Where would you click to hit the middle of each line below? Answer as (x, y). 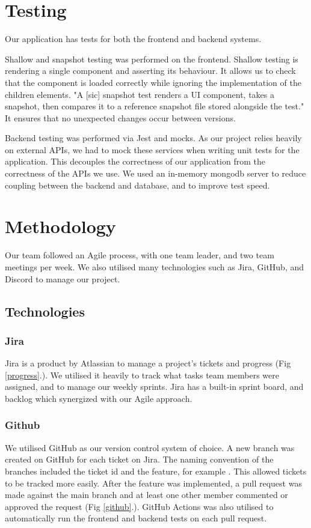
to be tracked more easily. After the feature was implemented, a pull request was (153, 483)
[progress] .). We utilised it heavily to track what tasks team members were (142, 375)
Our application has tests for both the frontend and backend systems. (133, 39)
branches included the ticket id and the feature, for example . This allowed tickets (156, 471)
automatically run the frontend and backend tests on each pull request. (136, 518)
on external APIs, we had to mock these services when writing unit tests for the (152, 149)
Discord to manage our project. (63, 278)
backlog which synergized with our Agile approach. (99, 398)
